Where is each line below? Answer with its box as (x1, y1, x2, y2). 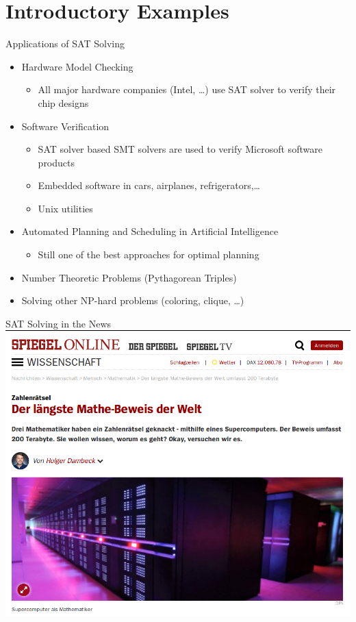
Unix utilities (38, 201, 93, 215)
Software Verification (21, 119, 110, 133)
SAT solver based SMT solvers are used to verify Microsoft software (38, 142, 322, 156)
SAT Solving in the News (5, 316, 112, 330)
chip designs (38, 95, 89, 110)
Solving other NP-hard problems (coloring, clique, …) (21, 293, 244, 308)
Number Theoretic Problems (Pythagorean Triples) (21, 270, 237, 284)
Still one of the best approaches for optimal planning (38, 247, 259, 262)
